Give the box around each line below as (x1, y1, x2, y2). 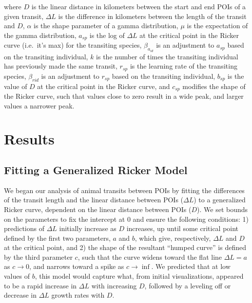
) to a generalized (194, 195, 246, 205)
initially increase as (59, 223, 116, 233)
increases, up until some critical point (126, 223, 239, 233)
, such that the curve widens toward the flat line (78, 251, 222, 262)
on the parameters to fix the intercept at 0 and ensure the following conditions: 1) (4, 214, 249, 224)
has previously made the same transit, (4, 61, 117, 71)
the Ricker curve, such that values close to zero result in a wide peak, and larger (4, 90, 244, 101)
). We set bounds (197, 204, 248, 214)
